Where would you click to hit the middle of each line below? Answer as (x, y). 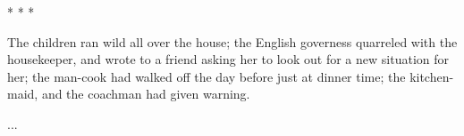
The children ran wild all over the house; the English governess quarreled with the (232, 41)
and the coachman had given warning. (146, 94)
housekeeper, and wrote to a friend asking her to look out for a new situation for (228, 59)
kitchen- (432, 76)
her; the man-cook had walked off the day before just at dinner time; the (207, 76)
